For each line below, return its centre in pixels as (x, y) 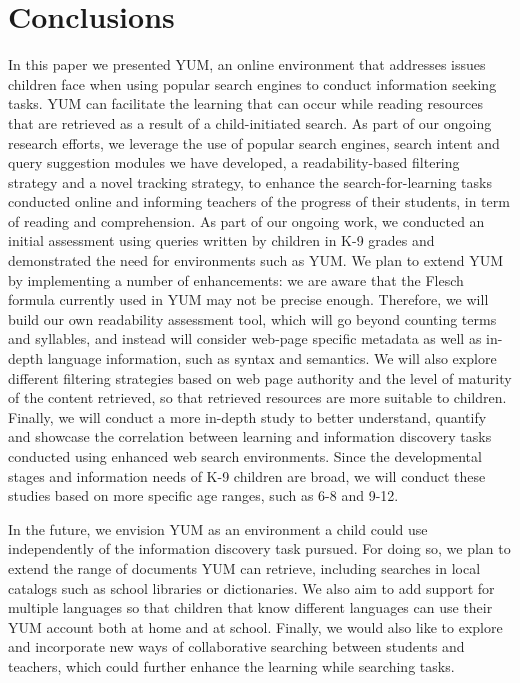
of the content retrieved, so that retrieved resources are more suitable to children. (257, 397)
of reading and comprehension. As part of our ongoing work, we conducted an (246, 220)
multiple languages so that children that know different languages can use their (250, 607)
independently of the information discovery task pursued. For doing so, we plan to (259, 548)
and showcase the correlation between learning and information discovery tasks (250, 436)
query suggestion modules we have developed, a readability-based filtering (234, 162)
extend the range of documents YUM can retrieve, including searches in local (244, 567)
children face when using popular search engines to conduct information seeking (252, 83)
